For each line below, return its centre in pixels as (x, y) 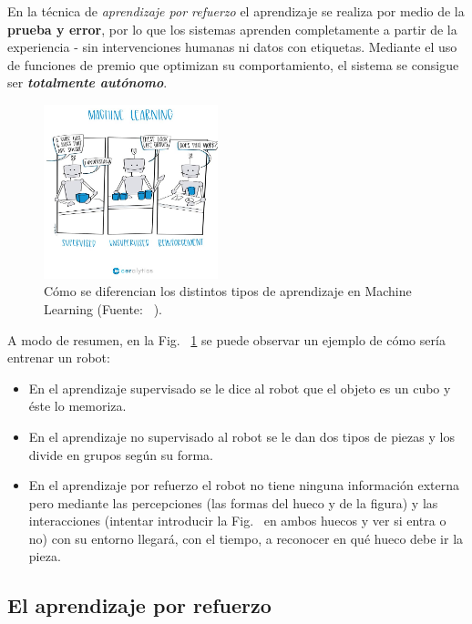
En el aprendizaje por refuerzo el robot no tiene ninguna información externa (244, 485)
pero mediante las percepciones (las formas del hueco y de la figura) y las (233, 502)
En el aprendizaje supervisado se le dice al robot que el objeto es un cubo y (240, 388)
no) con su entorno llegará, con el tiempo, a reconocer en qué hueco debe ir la (246, 538)
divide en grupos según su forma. (121, 454)
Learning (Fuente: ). (103, 308)
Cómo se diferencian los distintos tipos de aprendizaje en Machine (228, 291)
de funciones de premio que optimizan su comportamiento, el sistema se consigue (233, 64)
